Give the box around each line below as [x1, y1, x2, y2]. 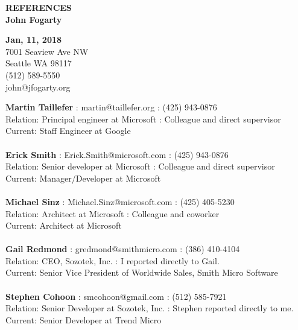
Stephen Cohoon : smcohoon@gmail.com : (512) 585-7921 [5, 290, 227, 302]
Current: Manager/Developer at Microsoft [5, 171, 161, 184]
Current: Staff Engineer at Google [5, 124, 131, 137]
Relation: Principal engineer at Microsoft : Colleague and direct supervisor [5, 112, 281, 125]
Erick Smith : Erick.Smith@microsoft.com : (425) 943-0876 [5, 148, 229, 160]
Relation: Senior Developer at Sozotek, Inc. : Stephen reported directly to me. [5, 302, 294, 314]
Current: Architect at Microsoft [5, 219, 122, 232]
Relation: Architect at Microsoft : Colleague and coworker [5, 207, 220, 220]
